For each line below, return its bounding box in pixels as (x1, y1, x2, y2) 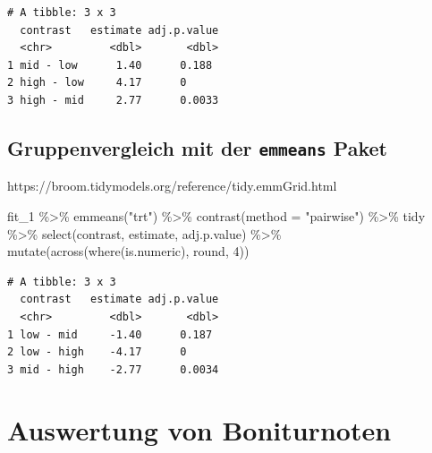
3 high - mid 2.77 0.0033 (7, 93, 219, 107)
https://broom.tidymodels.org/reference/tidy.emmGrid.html (7, 176, 337, 195)
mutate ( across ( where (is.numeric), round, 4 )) (7, 242, 250, 261)
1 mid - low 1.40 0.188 (7, 58, 213, 72)
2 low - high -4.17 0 (7, 346, 187, 359)
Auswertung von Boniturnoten (7, 412, 392, 449)
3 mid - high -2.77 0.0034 (7, 363, 219, 376)
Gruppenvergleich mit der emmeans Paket (7, 133, 387, 161)
